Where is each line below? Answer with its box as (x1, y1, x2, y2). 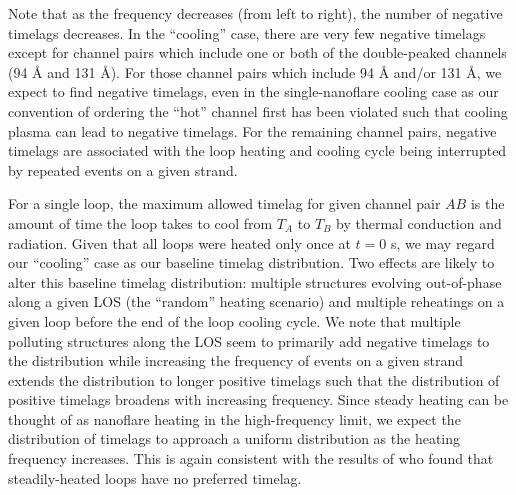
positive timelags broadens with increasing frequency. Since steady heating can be (8, 389, 509, 410)
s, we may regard (390, 232, 495, 253)
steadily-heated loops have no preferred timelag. (8, 467, 302, 488)
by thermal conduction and (336, 212, 502, 233)
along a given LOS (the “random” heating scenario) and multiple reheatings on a (8, 291, 505, 312)
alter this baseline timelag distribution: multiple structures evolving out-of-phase (8, 271, 502, 292)
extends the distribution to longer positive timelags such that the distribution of (8, 369, 500, 390)
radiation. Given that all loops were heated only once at (8, 232, 351, 253)
